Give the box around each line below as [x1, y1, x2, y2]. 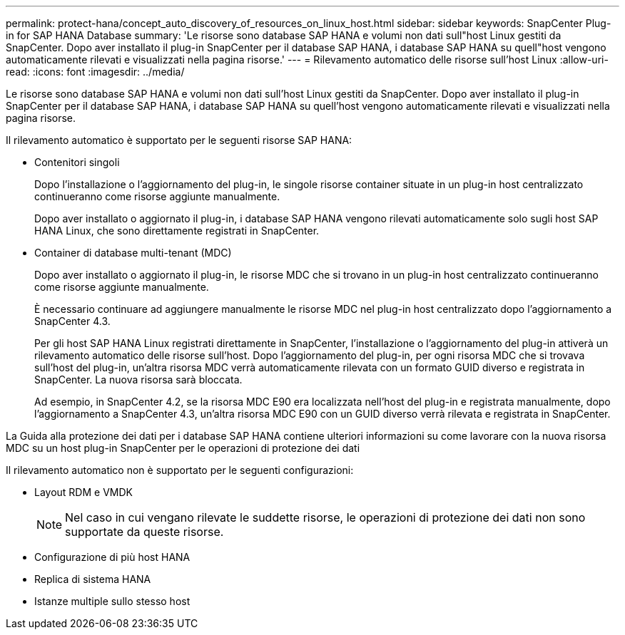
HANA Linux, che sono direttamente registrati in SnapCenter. [34, 224, 320, 237]
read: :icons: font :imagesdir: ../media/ [6, 66, 185, 78]
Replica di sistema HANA [34, 573, 151, 585]
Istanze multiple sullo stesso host [34, 595, 190, 607]
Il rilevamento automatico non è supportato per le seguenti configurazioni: [6, 464, 354, 476]
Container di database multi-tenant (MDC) [34, 247, 232, 259]
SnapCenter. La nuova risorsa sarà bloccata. [34, 373, 243, 386]
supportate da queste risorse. [65, 525, 224, 539]
